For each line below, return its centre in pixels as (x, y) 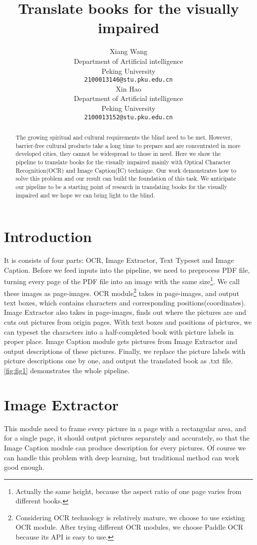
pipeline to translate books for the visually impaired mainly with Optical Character (123, 162)
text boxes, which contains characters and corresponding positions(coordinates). (125, 302)
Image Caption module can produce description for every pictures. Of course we (125, 447)
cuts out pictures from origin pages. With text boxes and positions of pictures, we (128, 322)
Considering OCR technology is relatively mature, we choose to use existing (130, 517)
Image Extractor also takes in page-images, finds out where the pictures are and (125, 312)
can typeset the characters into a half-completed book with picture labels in (119, 331)
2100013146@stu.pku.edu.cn (128, 80)
